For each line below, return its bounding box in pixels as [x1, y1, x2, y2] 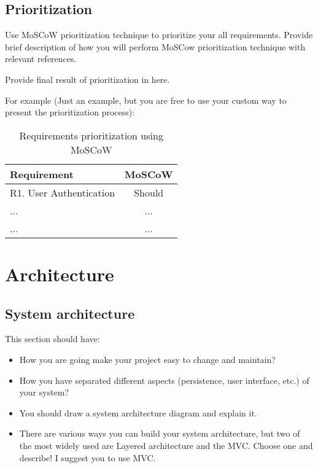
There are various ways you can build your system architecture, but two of [19, 427, 300, 440]
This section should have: [5, 332, 100, 345]
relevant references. [5, 52, 77, 65]
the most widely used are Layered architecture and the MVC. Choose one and [19, 439, 313, 451]
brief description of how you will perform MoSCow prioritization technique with [5, 40, 306, 53]
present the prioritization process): [5, 106, 135, 119]
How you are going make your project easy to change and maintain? [19, 353, 276, 365]
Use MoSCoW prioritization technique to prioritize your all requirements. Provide [5, 28, 313, 41]
